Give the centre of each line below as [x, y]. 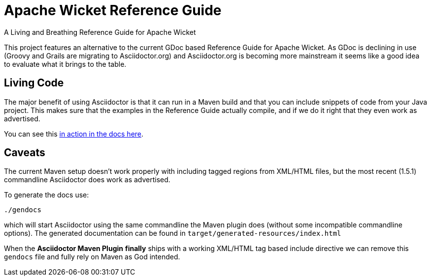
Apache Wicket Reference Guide [113, 10]
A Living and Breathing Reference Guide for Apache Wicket [100, 32]
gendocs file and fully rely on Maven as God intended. [92, 257]
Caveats [25, 153]
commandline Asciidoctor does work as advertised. [87, 180]
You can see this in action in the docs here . [74, 134]
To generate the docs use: [47, 195]
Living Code [34, 83]
